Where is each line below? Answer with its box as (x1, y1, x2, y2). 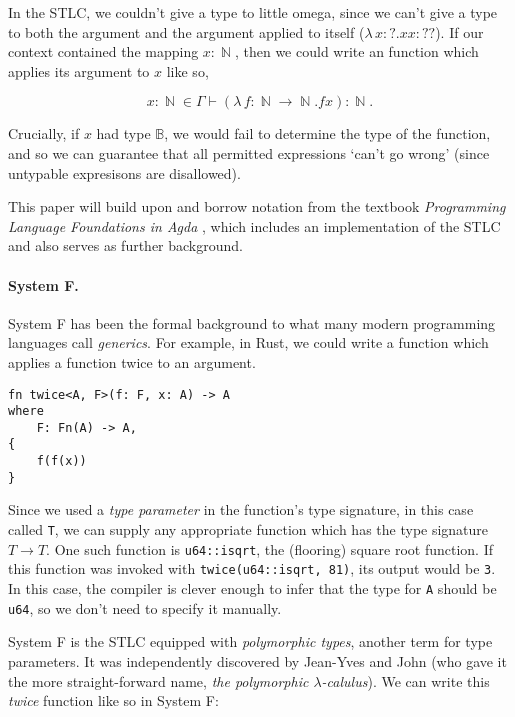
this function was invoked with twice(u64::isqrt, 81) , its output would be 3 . (8, 558, 496, 579)
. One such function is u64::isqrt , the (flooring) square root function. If (46, 538, 493, 559)
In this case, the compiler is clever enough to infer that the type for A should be (8, 578, 497, 599)
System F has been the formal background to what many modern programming (8, 312, 496, 333)
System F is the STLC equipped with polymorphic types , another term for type (8, 631, 493, 652)
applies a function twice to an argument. (8, 351, 256, 372)
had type (96, 123, 151, 144)
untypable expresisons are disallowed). (8, 162, 241, 183)
